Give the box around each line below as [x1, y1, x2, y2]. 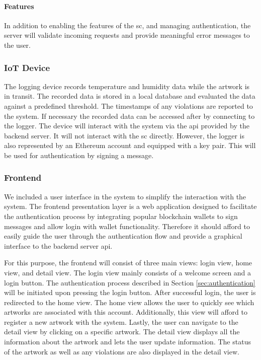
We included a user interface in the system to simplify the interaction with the [4, 191, 246, 201]
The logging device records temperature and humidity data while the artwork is [4, 81, 250, 91]
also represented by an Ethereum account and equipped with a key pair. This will [4, 140, 256, 151]
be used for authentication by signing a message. [4, 150, 154, 160]
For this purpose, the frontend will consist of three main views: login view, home [4, 257, 252, 268]
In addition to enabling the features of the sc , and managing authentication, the [4, 20, 251, 30]
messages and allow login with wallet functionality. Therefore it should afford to [4, 221, 250, 231]
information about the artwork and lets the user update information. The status [4, 336, 251, 347]
